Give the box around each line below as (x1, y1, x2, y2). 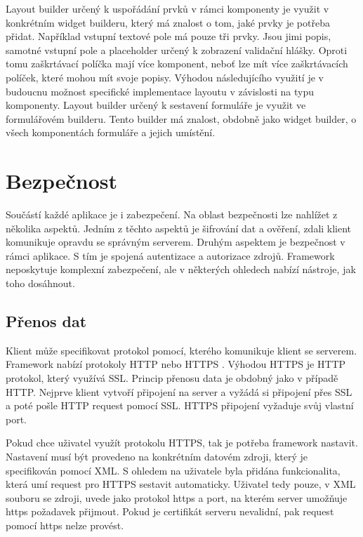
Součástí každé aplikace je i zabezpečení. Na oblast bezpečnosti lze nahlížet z (6, 207, 338, 222)
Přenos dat (6, 310, 87, 332)
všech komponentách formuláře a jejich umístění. (6, 125, 216, 140)
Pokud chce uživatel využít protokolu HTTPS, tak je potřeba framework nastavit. (6, 435, 358, 450)
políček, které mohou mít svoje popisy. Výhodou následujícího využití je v (6, 69, 324, 84)
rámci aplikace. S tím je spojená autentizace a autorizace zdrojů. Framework (6, 248, 335, 263)
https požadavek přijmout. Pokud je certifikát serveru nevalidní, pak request (6, 504, 334, 519)
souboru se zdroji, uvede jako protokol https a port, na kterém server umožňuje (6, 490, 348, 505)
